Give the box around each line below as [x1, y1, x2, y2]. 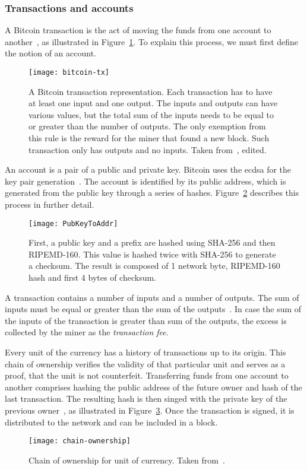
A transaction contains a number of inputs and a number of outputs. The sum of [5, 291, 299, 303]
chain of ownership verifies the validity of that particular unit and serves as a [5, 357, 286, 370]
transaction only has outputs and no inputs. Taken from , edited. [29, 143, 267, 155]
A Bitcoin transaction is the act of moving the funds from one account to [5, 24, 271, 36]
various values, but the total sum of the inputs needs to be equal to [29, 108, 274, 120]
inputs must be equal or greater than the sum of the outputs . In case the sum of [5, 303, 302, 315]
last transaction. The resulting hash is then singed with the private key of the [5, 392, 287, 405]
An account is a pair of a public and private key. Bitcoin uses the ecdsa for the [5, 163, 292, 176]
